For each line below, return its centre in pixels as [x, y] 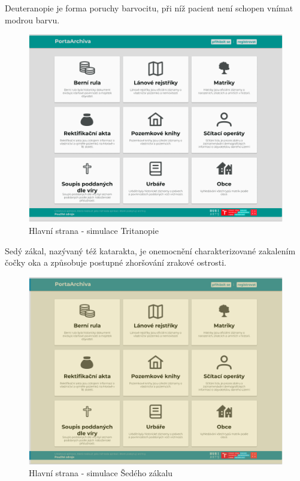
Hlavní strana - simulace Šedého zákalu [101, 473]
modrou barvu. [32, 19]
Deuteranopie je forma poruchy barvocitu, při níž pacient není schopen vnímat [149, 8]
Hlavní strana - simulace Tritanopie [94, 230]
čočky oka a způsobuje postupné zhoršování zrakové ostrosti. [116, 262]
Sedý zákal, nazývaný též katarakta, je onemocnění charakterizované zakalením [150, 250]
